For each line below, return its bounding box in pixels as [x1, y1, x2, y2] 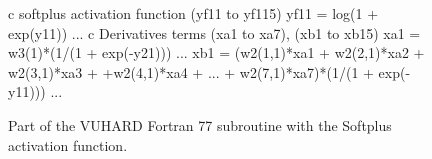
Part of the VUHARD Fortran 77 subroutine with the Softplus [8, 114, 392, 135]
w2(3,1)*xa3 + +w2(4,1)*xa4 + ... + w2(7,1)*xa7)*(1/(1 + [8, 61, 374, 82]
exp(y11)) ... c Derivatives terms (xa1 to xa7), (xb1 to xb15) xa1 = [8, 22, 421, 43]
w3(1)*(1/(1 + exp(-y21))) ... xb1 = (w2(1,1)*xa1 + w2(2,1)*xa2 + [8, 42, 425, 63]
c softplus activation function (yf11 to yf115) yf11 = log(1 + [8, 3, 379, 23]
